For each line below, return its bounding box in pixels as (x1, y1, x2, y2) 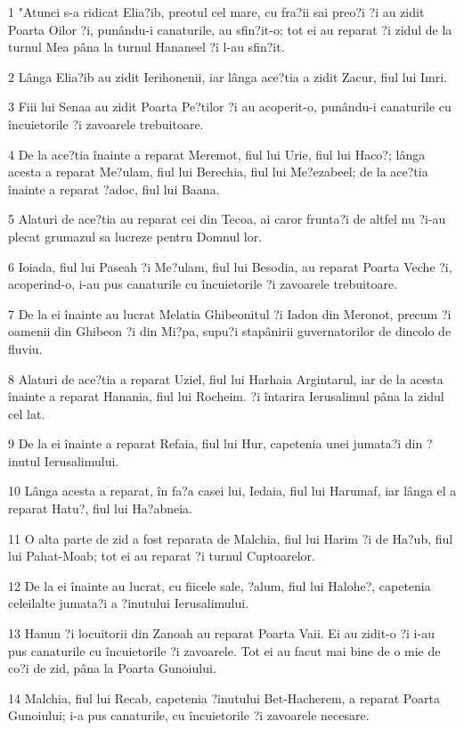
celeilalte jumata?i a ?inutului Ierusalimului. (8, 594, 249, 612)
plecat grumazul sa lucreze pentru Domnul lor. (8, 226, 263, 245)
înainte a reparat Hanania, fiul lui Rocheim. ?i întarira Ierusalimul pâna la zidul (8, 387, 444, 406)
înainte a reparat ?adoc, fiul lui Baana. (8, 179, 220, 198)
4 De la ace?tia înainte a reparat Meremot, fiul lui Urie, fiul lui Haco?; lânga (8, 144, 426, 163)
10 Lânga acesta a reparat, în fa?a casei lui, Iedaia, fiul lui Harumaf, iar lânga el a (8, 481, 457, 500)
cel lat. (8, 404, 45, 422)
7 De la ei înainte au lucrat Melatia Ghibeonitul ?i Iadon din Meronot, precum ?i (8, 304, 452, 323)
